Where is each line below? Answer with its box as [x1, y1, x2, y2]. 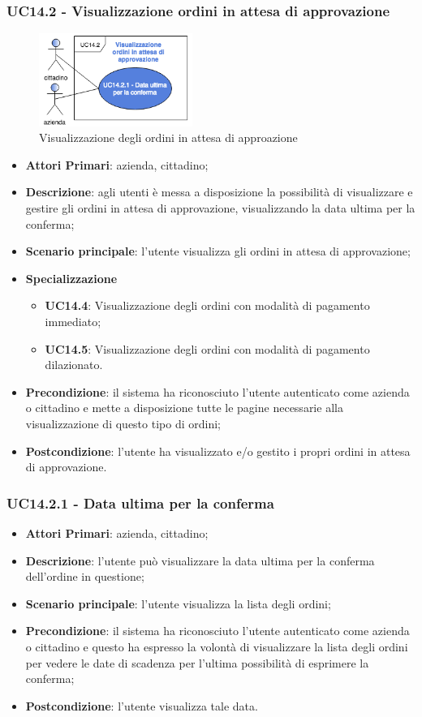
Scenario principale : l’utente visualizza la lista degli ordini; [25, 595, 331, 612]
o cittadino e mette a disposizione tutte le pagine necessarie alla [25, 399, 343, 416]
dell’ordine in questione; [25, 568, 144, 585]
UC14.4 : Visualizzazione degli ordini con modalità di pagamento [45, 297, 370, 314]
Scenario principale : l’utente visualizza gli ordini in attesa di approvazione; [25, 243, 411, 260]
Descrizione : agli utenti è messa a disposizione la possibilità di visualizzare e [25, 183, 413, 200]
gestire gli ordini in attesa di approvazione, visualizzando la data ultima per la [25, 200, 416, 216]
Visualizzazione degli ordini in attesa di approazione [39, 129, 298, 146]
